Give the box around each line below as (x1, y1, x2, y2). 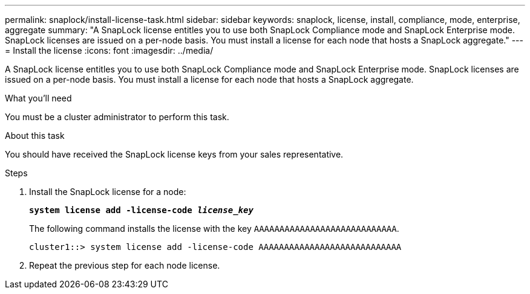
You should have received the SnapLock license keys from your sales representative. (5, 149, 344, 159)
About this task (5, 130, 65, 141)
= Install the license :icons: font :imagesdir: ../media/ (5, 45, 214, 56)
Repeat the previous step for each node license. (29, 260, 220, 270)
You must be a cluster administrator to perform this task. (5, 112, 229, 122)
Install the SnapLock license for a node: (29, 187, 186, 197)
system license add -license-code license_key (29, 205, 254, 215)
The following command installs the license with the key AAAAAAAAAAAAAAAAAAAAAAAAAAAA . (29, 223, 399, 234)
